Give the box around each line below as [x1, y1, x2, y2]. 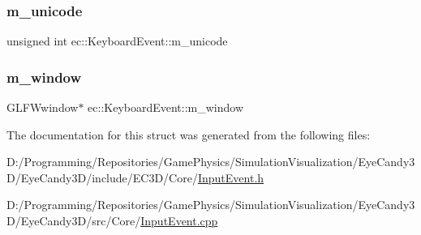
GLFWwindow [6, 99, 79, 116]
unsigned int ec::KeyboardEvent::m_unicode [6, 32, 228, 49]
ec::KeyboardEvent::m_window [88, 99, 244, 116]
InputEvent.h [197, 169, 264, 186]
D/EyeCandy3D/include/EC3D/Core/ [6, 169, 198, 186]
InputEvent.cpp [140, 212, 218, 229]
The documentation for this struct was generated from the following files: [6, 126, 371, 143]
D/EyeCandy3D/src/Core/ [6, 212, 141, 229]
